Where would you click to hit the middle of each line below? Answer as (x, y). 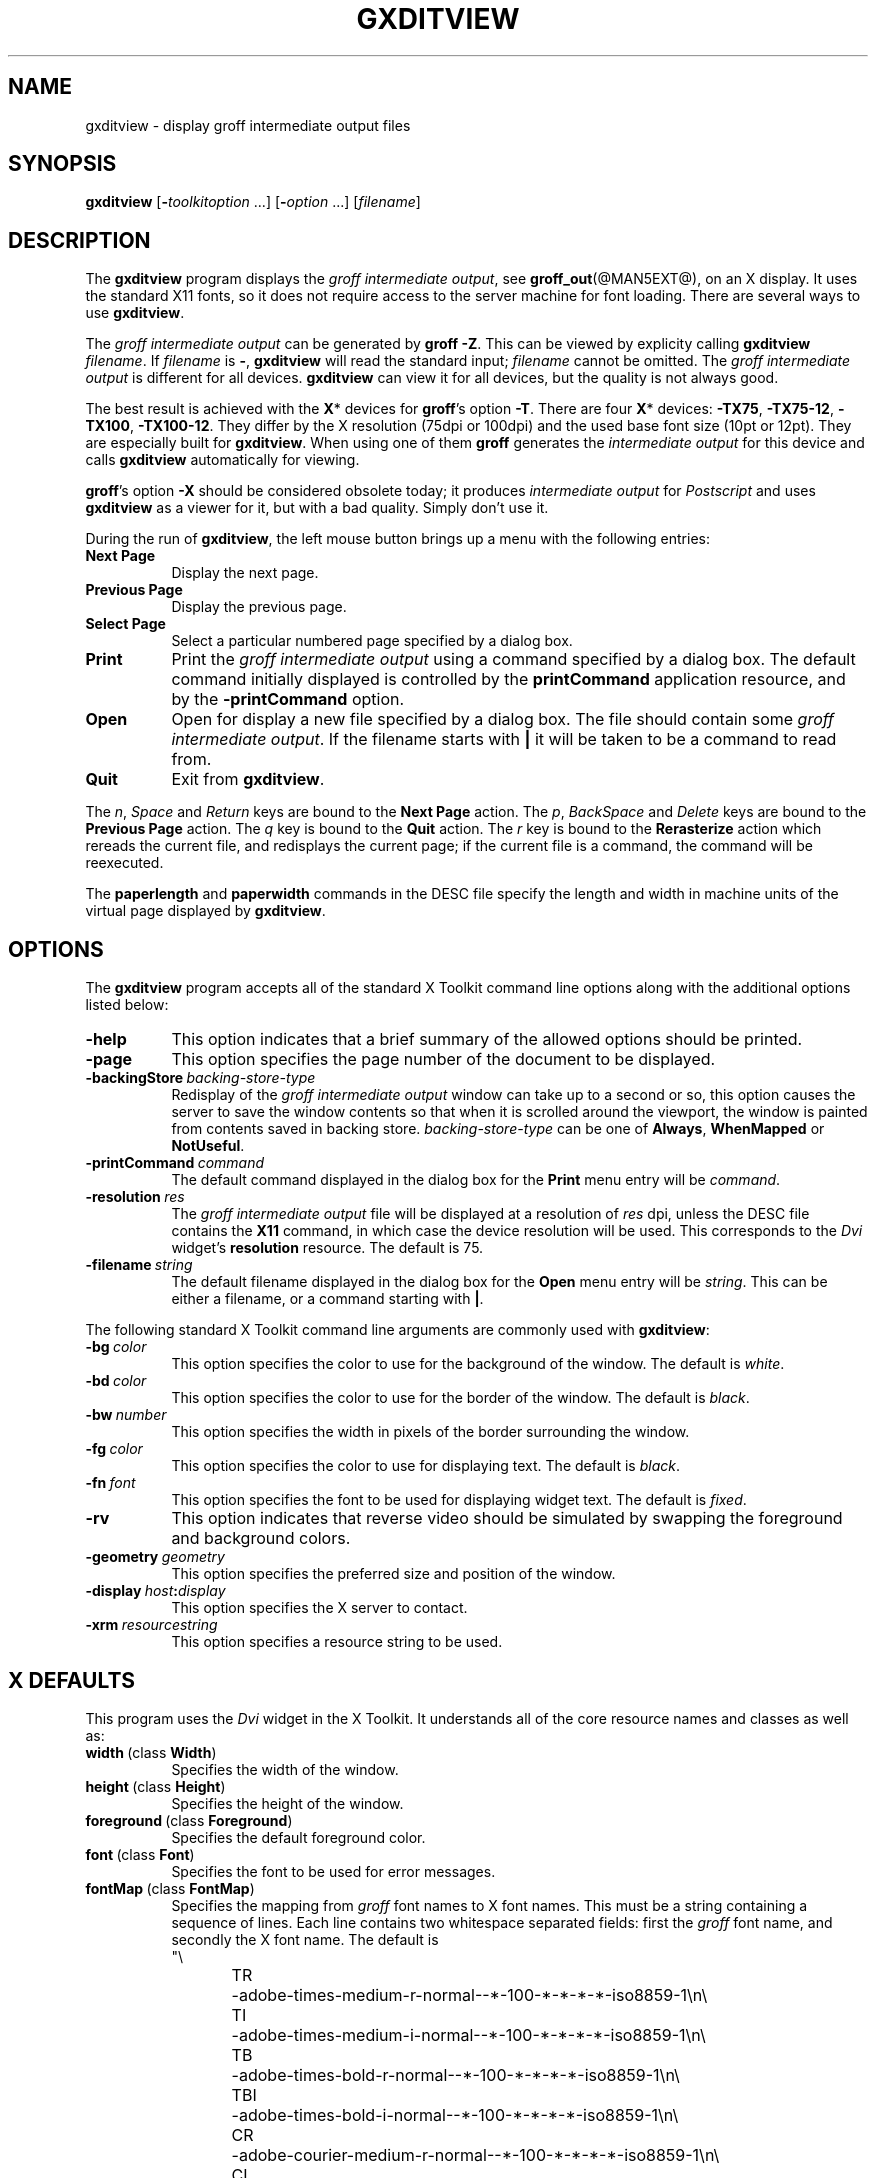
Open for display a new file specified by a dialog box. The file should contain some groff (503, 719)
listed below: (127, 1005)
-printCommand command (175, 1163)
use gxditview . (135, 313)
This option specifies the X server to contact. (319, 1608)
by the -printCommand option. (288, 699)
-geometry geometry (155, 1557)
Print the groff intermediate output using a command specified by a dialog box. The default (513, 659)
